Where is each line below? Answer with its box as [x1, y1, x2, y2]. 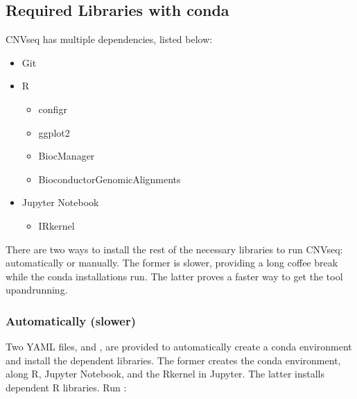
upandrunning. [6, 282, 68, 297]
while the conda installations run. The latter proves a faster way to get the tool [6, 269, 343, 283]
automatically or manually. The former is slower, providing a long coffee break [6, 255, 338, 270]
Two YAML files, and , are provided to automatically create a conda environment [6, 339, 352, 354]
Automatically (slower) [6, 312, 136, 329]
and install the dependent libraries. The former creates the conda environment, [6, 353, 341, 367]
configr [38, 101, 67, 116]
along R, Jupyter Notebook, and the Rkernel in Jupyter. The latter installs [6, 366, 325, 381]
